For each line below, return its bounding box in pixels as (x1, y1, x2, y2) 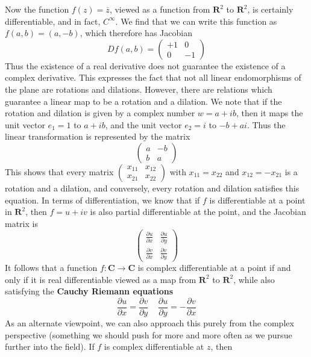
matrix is (5, 217, 38, 229)
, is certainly (247, 3, 294, 15)
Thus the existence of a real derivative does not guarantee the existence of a (5, 59, 286, 72)
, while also (233, 273, 275, 285)
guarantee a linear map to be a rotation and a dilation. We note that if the (5, 95, 282, 107)
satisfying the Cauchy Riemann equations (5, 285, 174, 297)
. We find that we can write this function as (115, 14, 277, 27)
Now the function (5, 3, 69, 15)
